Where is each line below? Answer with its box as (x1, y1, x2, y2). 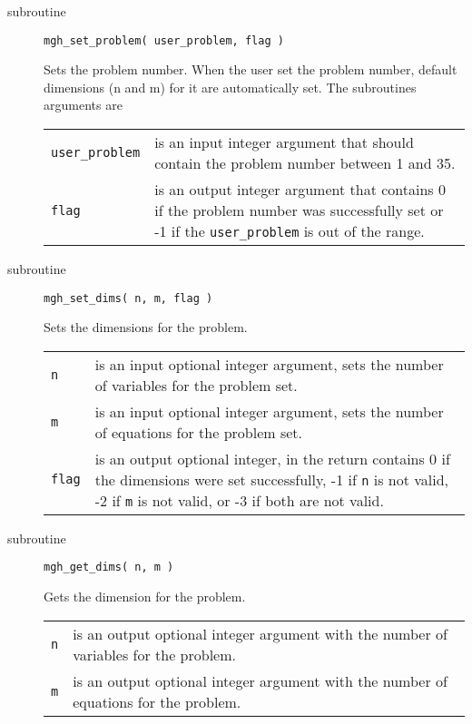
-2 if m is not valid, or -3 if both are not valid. (94, 489, 384, 511)
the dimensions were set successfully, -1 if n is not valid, (94, 468, 449, 490)
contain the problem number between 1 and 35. (154, 152, 456, 174)
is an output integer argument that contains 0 (154, 179, 446, 201)
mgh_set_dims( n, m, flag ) (44, 291, 213, 305)
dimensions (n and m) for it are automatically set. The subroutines (44, 77, 417, 96)
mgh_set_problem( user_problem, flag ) (44, 34, 284, 47)
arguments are (44, 95, 123, 114)
